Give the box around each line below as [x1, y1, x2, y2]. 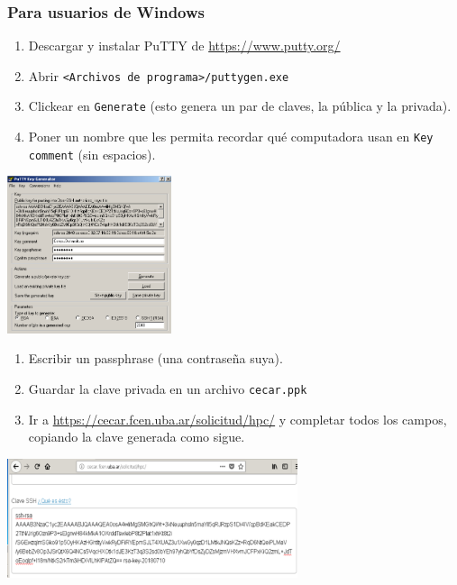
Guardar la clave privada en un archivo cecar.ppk [28, 379, 307, 398]
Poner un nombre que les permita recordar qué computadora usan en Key [28, 127, 434, 146]
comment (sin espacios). [28, 144, 156, 163]
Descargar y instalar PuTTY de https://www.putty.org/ [28, 36, 341, 55]
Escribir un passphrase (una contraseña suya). [28, 349, 283, 368]
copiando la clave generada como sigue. [28, 427, 245, 446]
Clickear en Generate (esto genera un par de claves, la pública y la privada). [28, 96, 452, 115]
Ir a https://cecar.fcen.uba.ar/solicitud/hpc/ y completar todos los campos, [28, 409, 447, 428]
